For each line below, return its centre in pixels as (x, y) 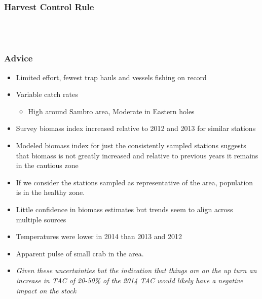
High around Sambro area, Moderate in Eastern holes (111, 111)
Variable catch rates (47, 94)
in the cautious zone (47, 165)
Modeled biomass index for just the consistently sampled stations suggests (131, 145)
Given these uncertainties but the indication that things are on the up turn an (136, 270)
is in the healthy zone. (50, 192)
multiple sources (41, 219)
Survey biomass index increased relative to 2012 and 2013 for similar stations (136, 128)
